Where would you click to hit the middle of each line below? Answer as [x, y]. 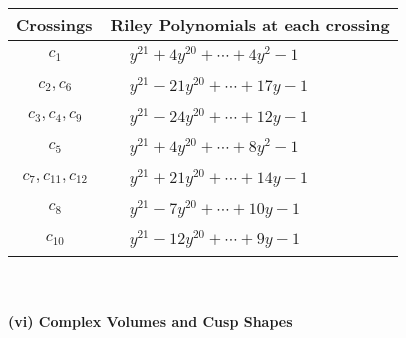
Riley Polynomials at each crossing [250, 24]
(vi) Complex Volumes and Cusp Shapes [150, 320]
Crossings [54, 24]
